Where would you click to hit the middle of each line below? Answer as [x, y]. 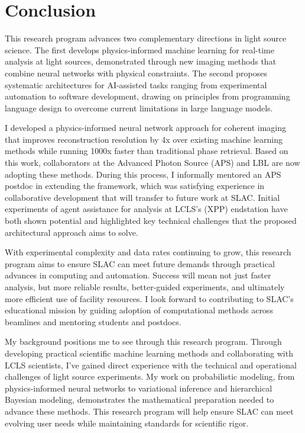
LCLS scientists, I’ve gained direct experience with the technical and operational [151, 365]
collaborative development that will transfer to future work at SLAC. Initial [142, 197]
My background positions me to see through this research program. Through [143, 341]
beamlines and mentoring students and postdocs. [93, 321]
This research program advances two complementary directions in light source [146, 38]
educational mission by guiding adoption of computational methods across [139, 310]
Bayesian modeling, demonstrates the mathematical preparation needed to [139, 400]
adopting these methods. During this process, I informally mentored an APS [143, 174]
